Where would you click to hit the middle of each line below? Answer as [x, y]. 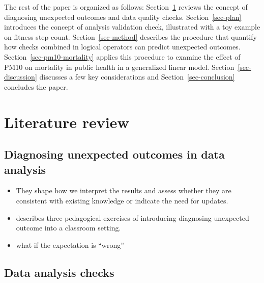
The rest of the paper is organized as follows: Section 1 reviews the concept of [126, 7]
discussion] [21, 77]
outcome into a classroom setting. [68, 228]
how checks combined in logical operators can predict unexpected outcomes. [122, 47]
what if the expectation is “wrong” [70, 245]
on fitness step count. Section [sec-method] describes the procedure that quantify [130, 36]
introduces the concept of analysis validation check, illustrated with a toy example [132, 27]
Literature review [67, 122]
